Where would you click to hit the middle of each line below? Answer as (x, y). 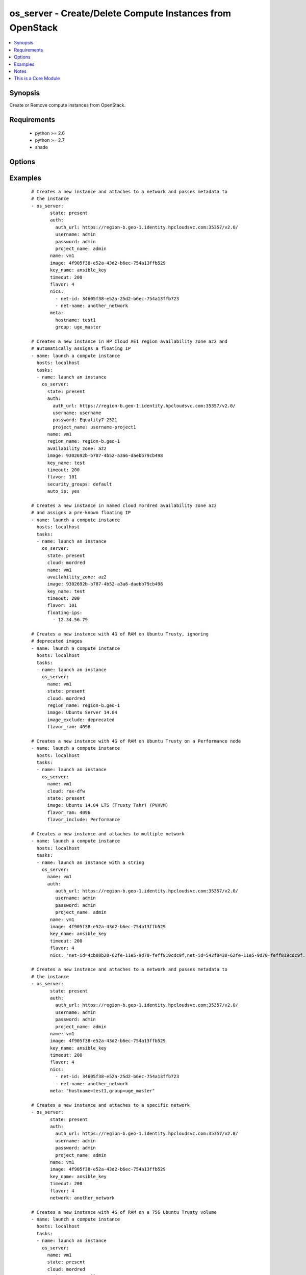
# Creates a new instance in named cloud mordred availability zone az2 (124, 506)
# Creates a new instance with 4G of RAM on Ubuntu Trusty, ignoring (120, 634)
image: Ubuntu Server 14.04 (82, 712)
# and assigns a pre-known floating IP (81, 513)
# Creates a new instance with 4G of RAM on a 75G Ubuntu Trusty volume (124, 1212)
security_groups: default (80, 484)
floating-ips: (65, 613)
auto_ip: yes (63, 491)
